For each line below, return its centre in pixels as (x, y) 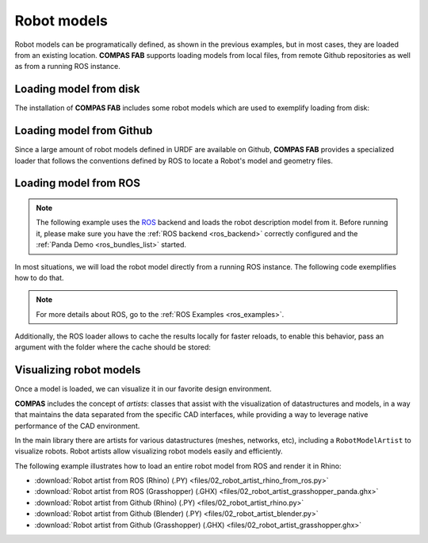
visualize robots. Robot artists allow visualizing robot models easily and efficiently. (149, 451)
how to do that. (39, 277)
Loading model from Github (84, 131)
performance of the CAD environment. (77, 426)
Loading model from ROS (77, 184)
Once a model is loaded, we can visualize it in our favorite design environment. (143, 389)
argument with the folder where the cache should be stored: (113, 347)
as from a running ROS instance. (67, 67)
